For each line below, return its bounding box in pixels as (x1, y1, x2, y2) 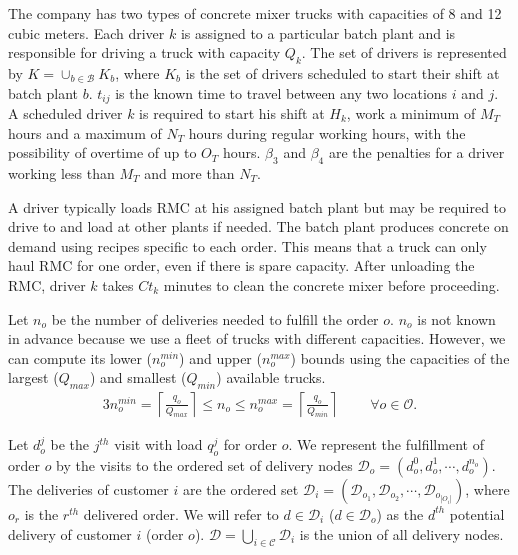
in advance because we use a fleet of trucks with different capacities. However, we (8, 328, 506, 349)
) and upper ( (179, 347, 262, 368)
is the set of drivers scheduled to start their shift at (185, 62, 500, 83)
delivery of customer (8, 523, 132, 544)
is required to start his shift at (139, 103, 325, 124)
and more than (144, 163, 235, 184)
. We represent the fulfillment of (288, 434, 484, 455)
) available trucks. (216, 367, 326, 388)
